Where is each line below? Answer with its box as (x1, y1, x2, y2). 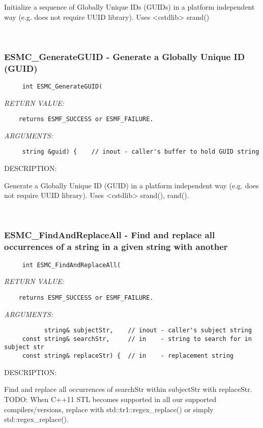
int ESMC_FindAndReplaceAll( (22, 261, 121, 269)
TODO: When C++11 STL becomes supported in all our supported (4, 393, 217, 404)
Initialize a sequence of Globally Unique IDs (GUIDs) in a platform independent (4, 2, 255, 12)
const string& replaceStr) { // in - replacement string (22, 352, 234, 360)
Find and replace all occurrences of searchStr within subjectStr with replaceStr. (4, 384, 252, 394)
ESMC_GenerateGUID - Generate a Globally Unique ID (4, 50, 245, 63)
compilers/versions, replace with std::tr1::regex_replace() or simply (4, 404, 214, 414)
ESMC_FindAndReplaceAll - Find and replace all (4, 229, 215, 241)
